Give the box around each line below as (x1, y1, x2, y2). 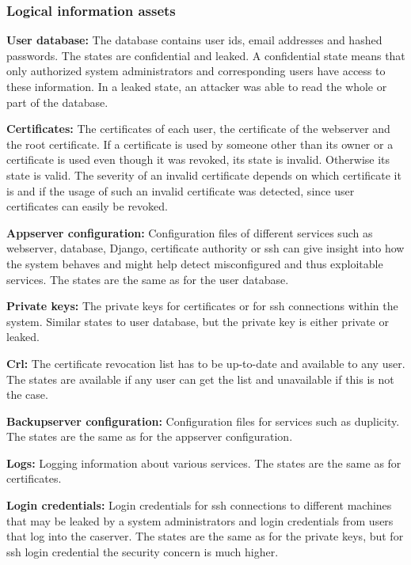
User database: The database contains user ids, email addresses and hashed (6, 32, 382, 48)
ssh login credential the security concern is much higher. (6, 543, 279, 559)
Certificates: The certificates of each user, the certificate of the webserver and (6, 120, 390, 137)
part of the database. (6, 93, 108, 110)
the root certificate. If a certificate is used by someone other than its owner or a (6, 135, 394, 152)
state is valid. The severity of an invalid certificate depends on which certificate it (6, 166, 401, 183)
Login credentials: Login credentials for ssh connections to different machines (6, 497, 392, 514)
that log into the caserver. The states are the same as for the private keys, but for (6, 528, 404, 544)
